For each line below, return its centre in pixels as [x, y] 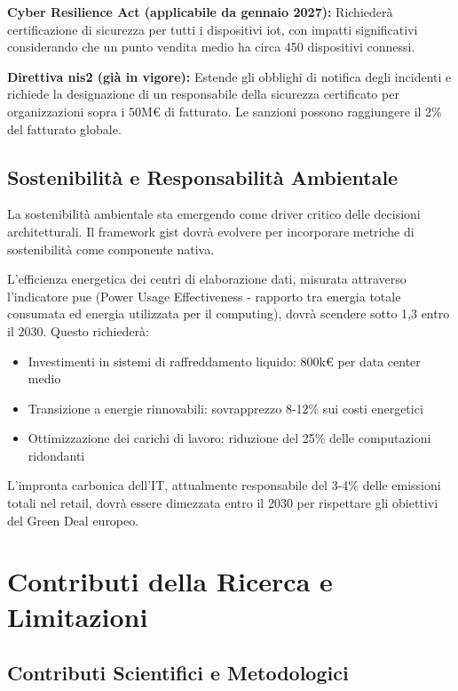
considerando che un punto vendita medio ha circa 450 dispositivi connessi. [211, 47]
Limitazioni [78, 616]
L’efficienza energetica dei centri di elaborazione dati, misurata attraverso [207, 279]
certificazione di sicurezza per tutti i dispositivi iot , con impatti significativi [213, 29]
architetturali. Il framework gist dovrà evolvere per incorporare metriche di [211, 231]
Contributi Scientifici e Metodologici [178, 673]
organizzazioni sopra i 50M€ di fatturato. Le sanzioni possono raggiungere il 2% [225, 111]
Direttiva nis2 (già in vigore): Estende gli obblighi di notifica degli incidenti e [229, 76]
